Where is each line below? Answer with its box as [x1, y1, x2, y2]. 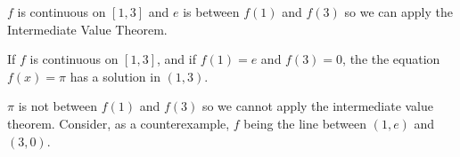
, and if [157, 50, 196, 68]
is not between [18, 97, 97, 115]
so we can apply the [344, 3, 453, 20]
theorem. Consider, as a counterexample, [7, 114, 230, 132]
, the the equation [342, 50, 440, 68]
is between [183, 3, 240, 20]
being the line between [243, 114, 367, 132]
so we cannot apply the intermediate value [201, 97, 434, 115]
